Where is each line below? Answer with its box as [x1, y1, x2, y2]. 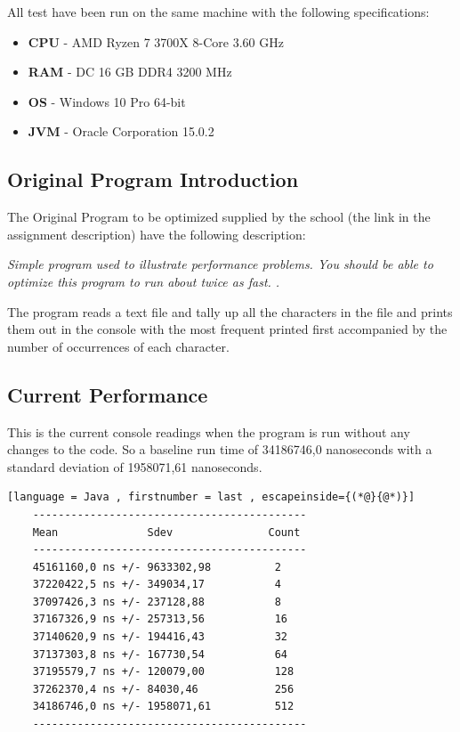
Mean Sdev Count [32, 525, 301, 539]
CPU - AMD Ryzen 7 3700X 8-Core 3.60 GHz [28, 32, 284, 51]
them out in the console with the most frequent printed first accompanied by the [7, 320, 448, 338]
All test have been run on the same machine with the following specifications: [7, 3, 430, 20]
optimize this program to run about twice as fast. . [7, 272, 280, 290]
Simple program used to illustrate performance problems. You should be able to [7, 255, 433, 273]
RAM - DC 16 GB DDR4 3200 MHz [28, 62, 232, 81]
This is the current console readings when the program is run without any [7, 422, 410, 441]
